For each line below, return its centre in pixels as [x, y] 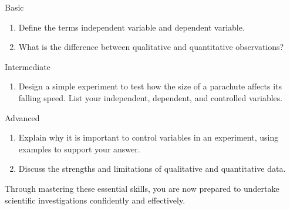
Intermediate [28, 66]
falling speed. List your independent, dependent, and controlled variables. [151, 97]
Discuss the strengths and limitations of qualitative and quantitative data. [152, 169]
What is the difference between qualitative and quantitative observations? [151, 47]
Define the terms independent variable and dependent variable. [131, 27]
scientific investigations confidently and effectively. [95, 200]
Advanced [22, 117]
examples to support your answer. [79, 149]
